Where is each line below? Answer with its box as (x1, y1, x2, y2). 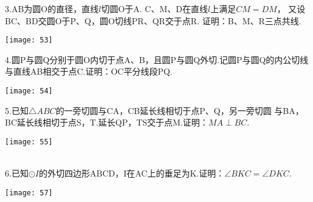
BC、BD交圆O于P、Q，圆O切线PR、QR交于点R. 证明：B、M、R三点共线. (5, 14, 301, 27)
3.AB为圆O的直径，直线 (5, 2, 99, 15)
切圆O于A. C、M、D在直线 (101, 2, 208, 15)
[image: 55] (5, 137, 53, 146)
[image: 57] (5, 188, 53, 197)
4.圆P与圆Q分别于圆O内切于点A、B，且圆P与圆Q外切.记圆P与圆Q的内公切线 (5, 53, 309, 66)
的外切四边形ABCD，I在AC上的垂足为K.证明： (38, 167, 225, 180)
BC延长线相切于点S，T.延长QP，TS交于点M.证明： (5, 116, 208, 129)
